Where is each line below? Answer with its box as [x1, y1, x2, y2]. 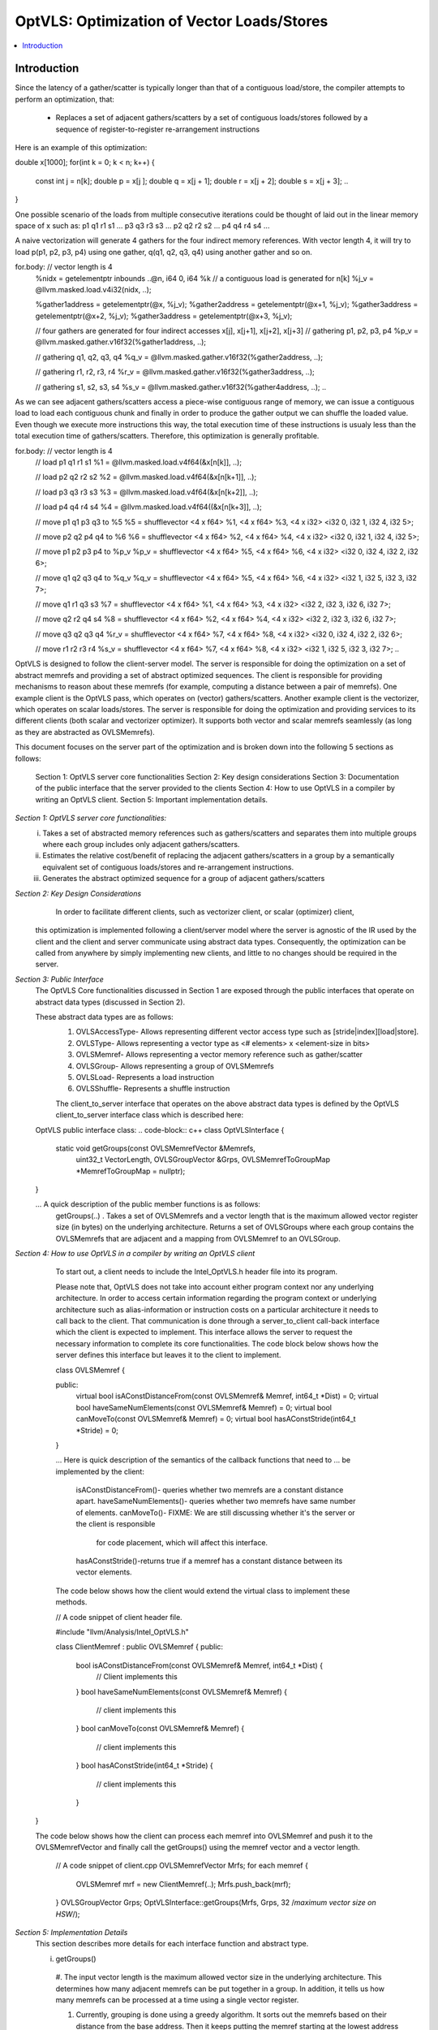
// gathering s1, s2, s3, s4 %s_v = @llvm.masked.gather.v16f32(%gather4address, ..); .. [35, 382, 327, 391]
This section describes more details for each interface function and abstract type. [35, 1939, 309, 1949]
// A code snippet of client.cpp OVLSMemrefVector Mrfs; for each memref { [55, 1860, 308, 1871]
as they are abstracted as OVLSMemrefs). [15, 727, 156, 736]
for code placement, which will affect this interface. [96, 1537, 268, 1547]
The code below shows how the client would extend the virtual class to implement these [55, 1586, 350, 1596]
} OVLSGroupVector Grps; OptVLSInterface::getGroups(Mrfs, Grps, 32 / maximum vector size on [55, 1898, 376, 1907]
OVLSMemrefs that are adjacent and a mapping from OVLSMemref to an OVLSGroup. [55, 1233, 341, 1243]
